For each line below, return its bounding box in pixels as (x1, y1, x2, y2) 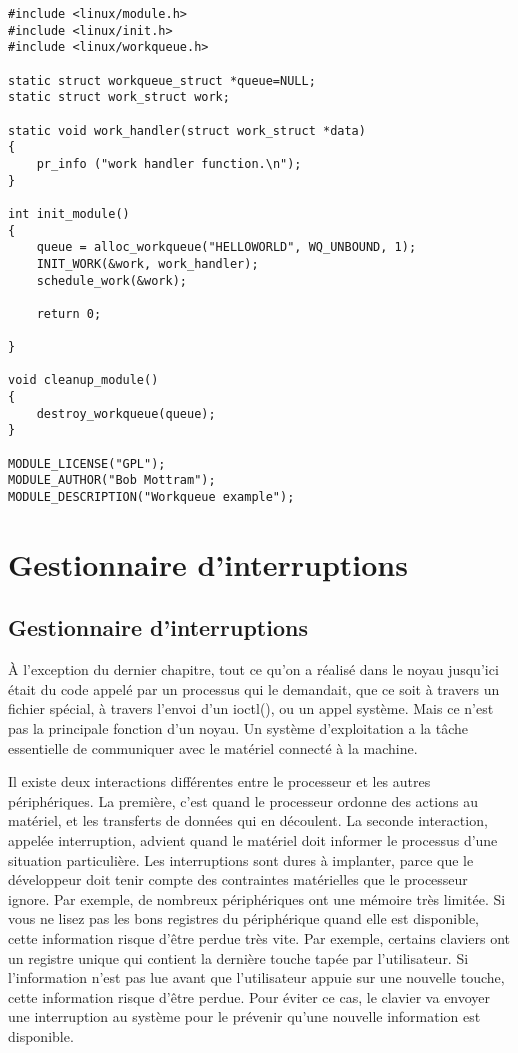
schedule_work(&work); (36, 273, 187, 288)
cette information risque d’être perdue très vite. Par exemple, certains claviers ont (8, 927, 511, 948)
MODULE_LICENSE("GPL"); (8, 456, 166, 471)
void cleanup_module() (8, 373, 159, 388)
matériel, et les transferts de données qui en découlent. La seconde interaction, (8, 810, 488, 831)
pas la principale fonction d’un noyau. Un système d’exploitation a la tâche (8, 718, 468, 739)
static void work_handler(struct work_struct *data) (8, 123, 366, 138)
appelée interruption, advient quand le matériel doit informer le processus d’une (8, 830, 498, 851)
